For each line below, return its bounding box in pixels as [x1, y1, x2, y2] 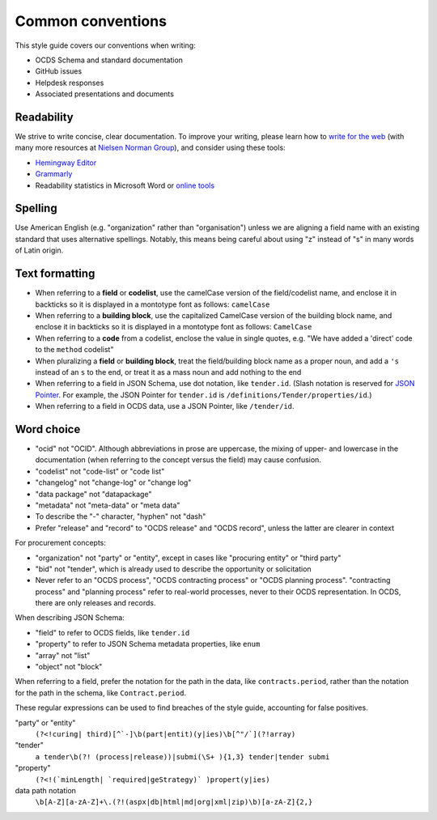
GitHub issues [35, 66, 83, 76]
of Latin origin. [15, 245, 64, 255]
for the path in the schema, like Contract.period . [15, 688, 186, 698]
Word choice [15, 422, 81, 436]
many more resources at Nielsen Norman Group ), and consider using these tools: [15, 142, 286, 153]
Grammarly [35, 169, 73, 179]
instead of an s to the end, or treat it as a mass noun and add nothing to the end [35, 367, 302, 376]
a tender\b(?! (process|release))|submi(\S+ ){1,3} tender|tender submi [35, 752, 330, 761]
